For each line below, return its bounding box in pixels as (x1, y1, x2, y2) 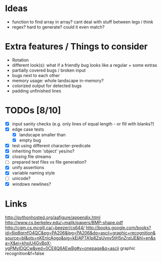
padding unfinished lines (12, 88, 61, 93)
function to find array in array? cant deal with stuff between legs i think (12, 19, 153, 25)
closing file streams (12, 154, 52, 160)
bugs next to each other (12, 72, 60, 78)
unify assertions (12, 165, 44, 170)
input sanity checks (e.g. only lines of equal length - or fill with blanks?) (12, 121, 155, 126)
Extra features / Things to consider (5, 41, 148, 52)
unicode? (12, 175, 31, 182)
